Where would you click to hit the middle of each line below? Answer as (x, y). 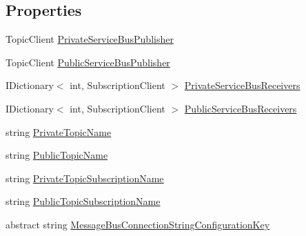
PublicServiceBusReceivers (241, 108)
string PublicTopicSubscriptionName (83, 201)
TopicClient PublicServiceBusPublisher (88, 62)
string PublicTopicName (57, 155)
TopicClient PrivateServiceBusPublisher (90, 39)
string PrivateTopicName (59, 131)
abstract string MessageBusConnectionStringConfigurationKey (138, 224)
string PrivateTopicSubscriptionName (85, 178)
